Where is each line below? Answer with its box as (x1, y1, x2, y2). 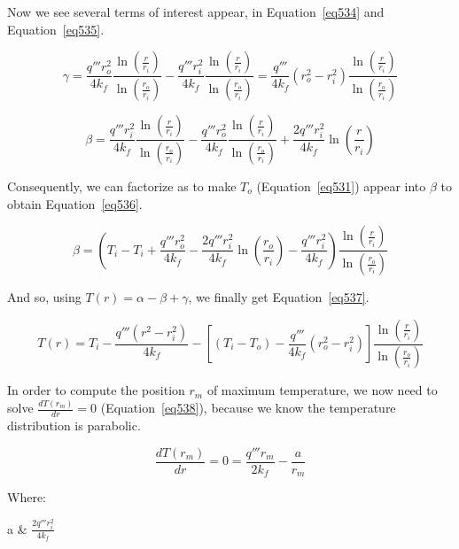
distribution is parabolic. (7, 416, 141, 435)
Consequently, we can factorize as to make (7, 176, 237, 195)
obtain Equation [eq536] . (7, 194, 143, 213)
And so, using (7, 288, 82, 305)
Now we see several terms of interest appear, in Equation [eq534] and (7, 3, 385, 20)
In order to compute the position (7, 381, 185, 399)
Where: (7, 488, 46, 506)
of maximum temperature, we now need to (206, 381, 438, 399)
